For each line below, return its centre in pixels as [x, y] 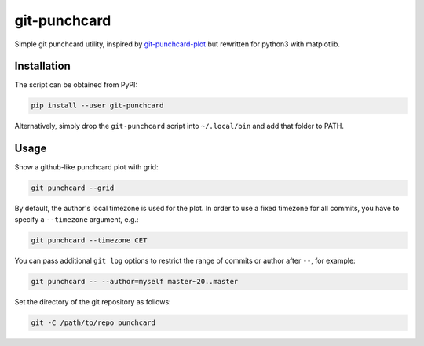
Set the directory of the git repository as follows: [93, 301]
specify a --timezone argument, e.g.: [77, 219]
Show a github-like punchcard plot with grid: [86, 167]
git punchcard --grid [73, 188]
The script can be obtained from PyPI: [76, 85]
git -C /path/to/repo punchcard [93, 322]
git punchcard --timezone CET [89, 240]
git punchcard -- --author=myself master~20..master [135, 281]
